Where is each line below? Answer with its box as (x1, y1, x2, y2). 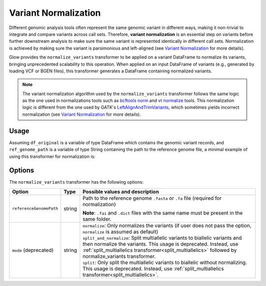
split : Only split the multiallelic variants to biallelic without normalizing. (82, 259, 247, 266)
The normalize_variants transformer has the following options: (9, 179, 144, 185)
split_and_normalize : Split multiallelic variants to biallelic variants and (82, 234, 242, 241)
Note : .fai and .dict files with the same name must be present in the (82, 209, 243, 216)
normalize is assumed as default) (82, 228, 159, 235)
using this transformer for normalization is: (9, 153, 96, 159)
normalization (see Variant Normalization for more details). (22, 111, 141, 117)
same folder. (82, 216, 112, 222)
